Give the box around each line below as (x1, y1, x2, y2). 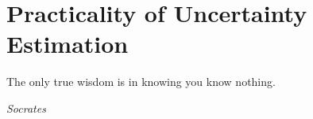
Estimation (6, 28, 129, 60)
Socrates (6, 99, 46, 116)
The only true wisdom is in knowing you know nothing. (6, 73, 276, 90)
